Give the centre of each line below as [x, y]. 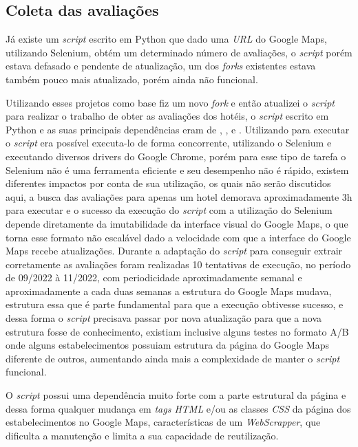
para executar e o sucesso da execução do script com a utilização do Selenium [169, 210]
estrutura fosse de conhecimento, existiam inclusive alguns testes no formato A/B [177, 331]
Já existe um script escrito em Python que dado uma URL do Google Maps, [166, 39]
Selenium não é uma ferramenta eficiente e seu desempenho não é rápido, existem [177, 170]
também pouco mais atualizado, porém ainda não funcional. [132, 79]
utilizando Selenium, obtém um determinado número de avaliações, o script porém [179, 52]
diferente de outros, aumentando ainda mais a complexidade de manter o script [173, 358]
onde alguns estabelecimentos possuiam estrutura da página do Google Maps [168, 345]
